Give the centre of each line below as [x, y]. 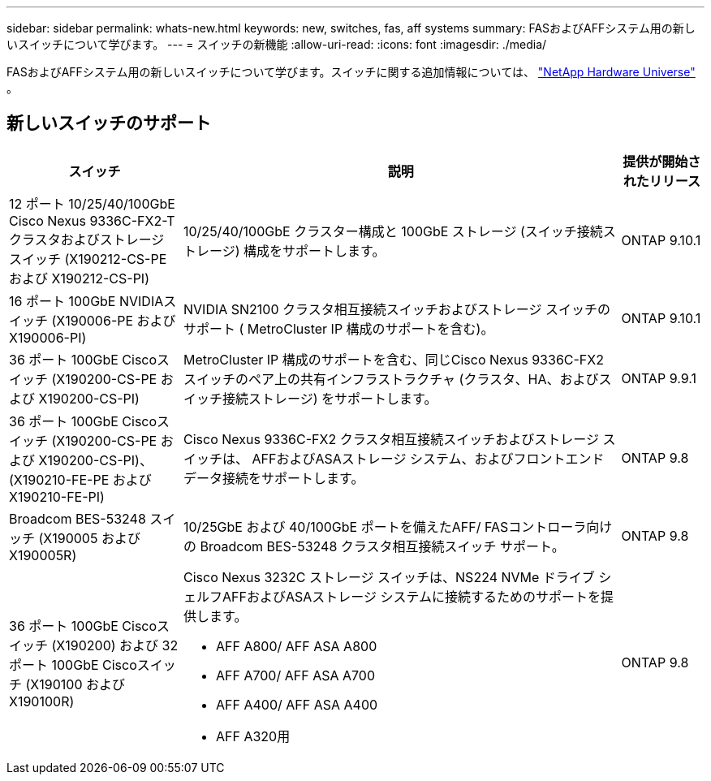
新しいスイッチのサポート [109, 123]
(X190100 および [75, 684]
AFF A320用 [253, 736]
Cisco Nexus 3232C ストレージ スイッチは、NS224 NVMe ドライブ [389, 577]
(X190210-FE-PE [59, 479]
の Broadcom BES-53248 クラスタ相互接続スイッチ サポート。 [374, 546]
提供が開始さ [662, 161]
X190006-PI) [48, 337]
